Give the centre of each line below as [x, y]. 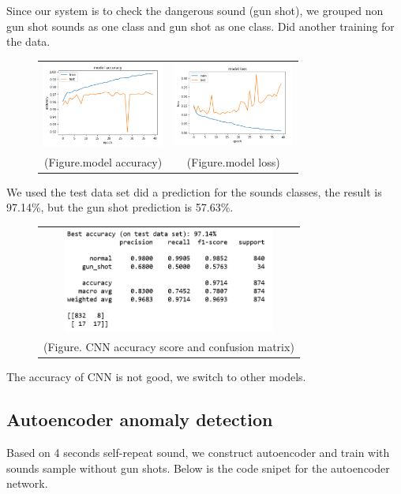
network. [27, 483]
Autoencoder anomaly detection [140, 419]
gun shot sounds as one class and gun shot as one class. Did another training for [200, 26]
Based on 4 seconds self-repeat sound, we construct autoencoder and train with [198, 453]
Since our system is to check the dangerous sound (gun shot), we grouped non [195, 10]
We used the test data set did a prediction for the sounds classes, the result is [194, 191]
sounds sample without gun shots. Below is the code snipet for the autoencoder [198, 468]
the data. [28, 41]
